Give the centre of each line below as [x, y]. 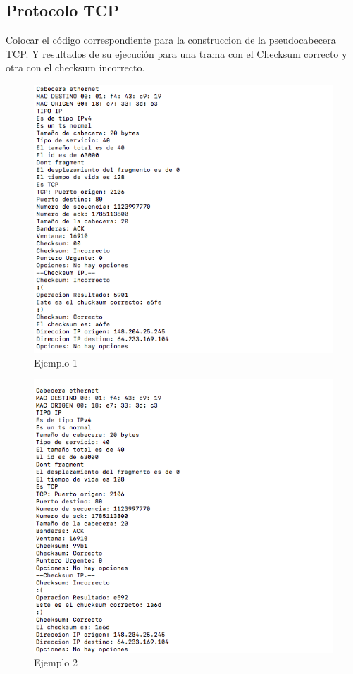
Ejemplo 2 [56, 662]
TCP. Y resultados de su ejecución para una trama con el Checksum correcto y [176, 53]
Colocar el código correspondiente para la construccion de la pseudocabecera [171, 40]
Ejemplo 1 [56, 362]
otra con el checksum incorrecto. [75, 67]
